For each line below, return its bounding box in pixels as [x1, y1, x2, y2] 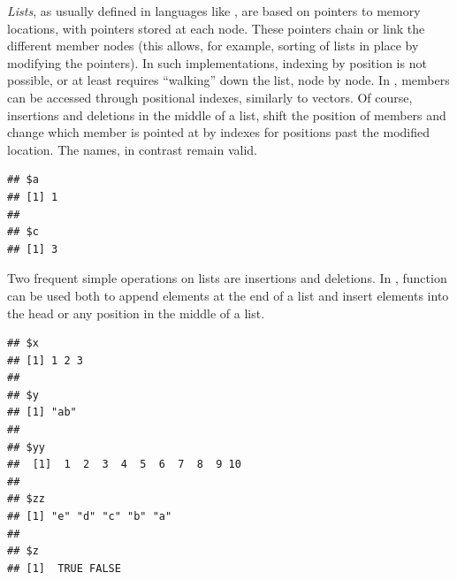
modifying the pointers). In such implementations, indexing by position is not [7, 53, 427, 72]
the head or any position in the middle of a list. [7, 303, 265, 322]
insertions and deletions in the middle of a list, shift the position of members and [7, 105, 446, 124]
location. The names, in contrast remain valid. [7, 140, 257, 158]
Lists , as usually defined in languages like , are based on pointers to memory [7, 2, 421, 19]
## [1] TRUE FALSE [7, 561, 121, 575]
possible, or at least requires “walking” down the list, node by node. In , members [7, 71, 450, 89]
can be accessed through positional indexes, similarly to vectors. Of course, [7, 88, 413, 106]
